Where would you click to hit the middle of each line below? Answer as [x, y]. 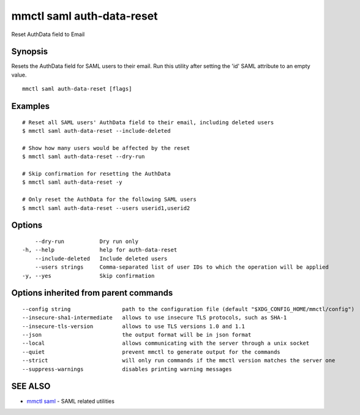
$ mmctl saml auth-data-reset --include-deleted [96, 131]
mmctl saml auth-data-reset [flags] [77, 89]
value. [19, 75]
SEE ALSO [31, 387]
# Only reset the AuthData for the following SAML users [110, 200]
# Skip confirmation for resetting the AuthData [96, 174]
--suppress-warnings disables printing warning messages [127, 369]
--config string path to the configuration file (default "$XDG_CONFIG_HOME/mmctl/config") [189, 309]
